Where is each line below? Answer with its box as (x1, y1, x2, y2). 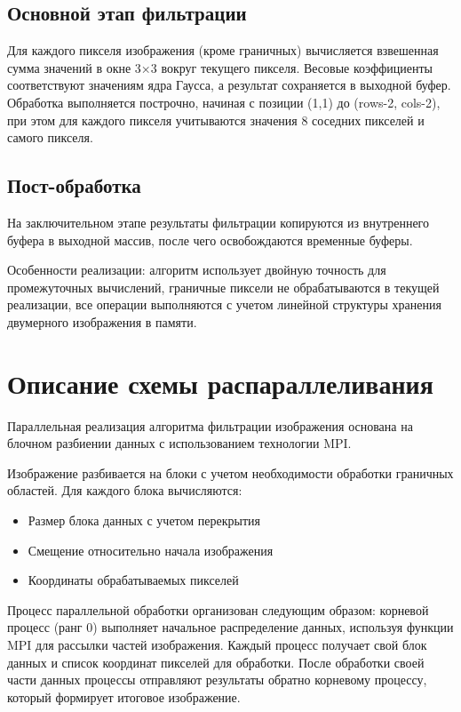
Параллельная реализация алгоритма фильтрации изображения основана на (7, 416, 413, 435)
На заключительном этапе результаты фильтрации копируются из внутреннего (7, 212, 429, 231)
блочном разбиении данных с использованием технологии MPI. (7, 434, 352, 452)
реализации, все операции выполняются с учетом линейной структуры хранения (7, 295, 441, 314)
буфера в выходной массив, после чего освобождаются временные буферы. (7, 230, 413, 249)
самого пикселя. (7, 128, 93, 147)
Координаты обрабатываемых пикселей (28, 571, 239, 589)
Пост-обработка (7, 172, 141, 199)
